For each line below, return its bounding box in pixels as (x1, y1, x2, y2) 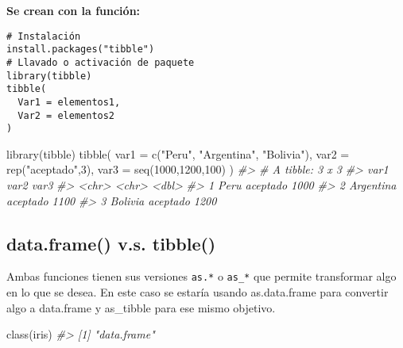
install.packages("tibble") (6, 44, 155, 55)
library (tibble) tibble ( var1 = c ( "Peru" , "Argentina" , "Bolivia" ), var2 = (6, 145, 350, 162)
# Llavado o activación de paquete (6, 56, 195, 68)
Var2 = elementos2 (17, 109, 115, 121)
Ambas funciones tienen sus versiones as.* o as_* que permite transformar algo (6, 268, 397, 285)
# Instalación (6, 30, 81, 42)
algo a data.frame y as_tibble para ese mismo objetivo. (6, 299, 276, 315)
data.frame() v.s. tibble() (6, 231, 216, 255)
